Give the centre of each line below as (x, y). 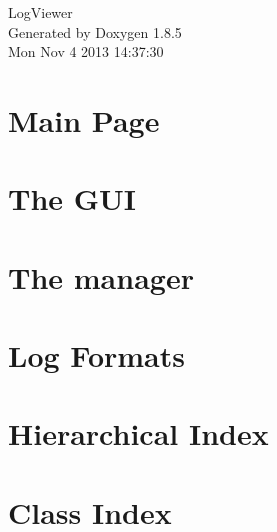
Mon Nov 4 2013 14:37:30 (86, 51)
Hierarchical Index (138, 433)
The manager (101, 276)
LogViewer (40, 12)
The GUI (72, 198)
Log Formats (96, 355)
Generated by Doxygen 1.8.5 (95, 31)
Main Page (84, 119)
